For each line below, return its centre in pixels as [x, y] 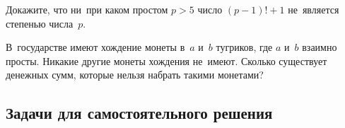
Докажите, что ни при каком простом [87, 9]
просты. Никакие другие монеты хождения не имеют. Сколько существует [166, 60]
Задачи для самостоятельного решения [139, 113]
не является [314, 9]
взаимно [320, 47]
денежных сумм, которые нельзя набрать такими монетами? [135, 75]
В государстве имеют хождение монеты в [95, 47]
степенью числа [40, 23]
